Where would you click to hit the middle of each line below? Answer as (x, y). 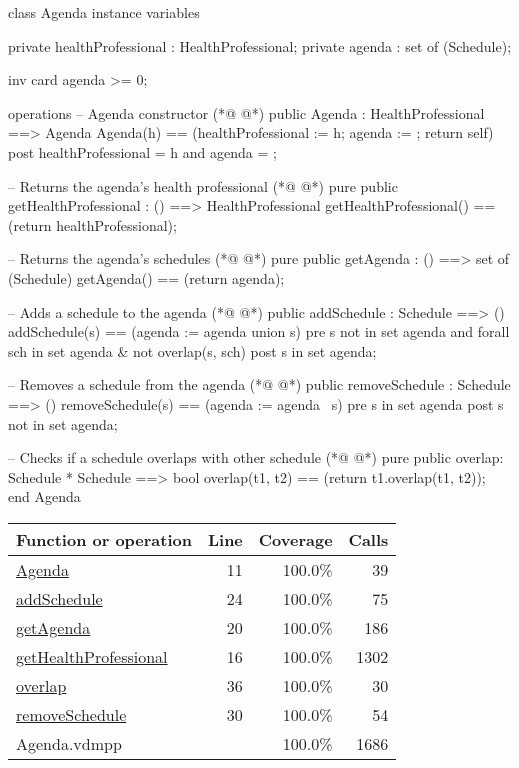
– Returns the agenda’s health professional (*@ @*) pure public (203, 185)
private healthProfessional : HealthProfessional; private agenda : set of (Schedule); (260, 45)
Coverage (295, 539)
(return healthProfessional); (92, 224)
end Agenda (44, 496)
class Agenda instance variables (104, 12)
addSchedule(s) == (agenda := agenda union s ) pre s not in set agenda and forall (259, 331)
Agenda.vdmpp (69, 743)
